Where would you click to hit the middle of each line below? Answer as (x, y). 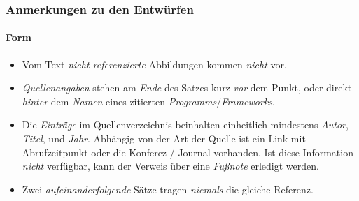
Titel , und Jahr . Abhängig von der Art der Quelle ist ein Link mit (164, 139)
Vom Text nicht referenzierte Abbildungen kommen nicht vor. (154, 64)
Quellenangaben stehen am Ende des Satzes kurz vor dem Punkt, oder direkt (187, 88)
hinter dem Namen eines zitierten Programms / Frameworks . (148, 101)
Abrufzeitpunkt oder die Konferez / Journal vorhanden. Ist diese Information (188, 152)
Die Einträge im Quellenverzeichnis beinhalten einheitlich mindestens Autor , (185, 125)
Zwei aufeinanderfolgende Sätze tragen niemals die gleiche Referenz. (168, 189)
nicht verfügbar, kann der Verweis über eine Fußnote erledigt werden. (170, 166)
